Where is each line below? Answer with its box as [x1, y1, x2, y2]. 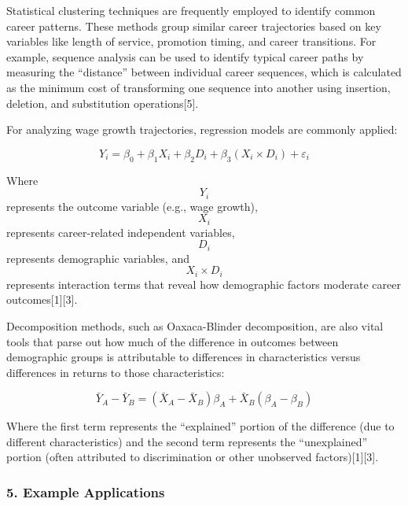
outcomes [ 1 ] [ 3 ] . [6, 291, 78, 308]
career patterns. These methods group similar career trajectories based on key [6, 17, 381, 34]
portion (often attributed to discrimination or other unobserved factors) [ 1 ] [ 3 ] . [6, 449, 379, 465]
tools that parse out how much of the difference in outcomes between [6, 333, 339, 349]
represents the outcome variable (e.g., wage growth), [6, 198, 258, 214]
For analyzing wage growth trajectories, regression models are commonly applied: [6, 121, 398, 138]
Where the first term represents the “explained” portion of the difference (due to [6, 418, 395, 434]
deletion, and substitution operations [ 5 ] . [6, 94, 199, 111]
